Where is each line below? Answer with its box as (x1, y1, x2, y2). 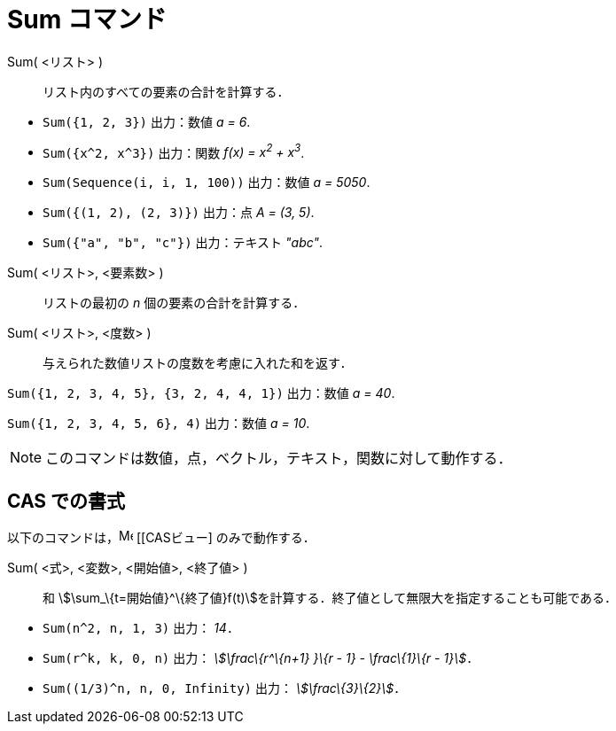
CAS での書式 (7, 489, 126, 512)
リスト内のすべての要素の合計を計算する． (43, 83, 290, 99)
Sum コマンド (7, 4, 167, 35)
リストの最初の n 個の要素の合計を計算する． (43, 295, 306, 311)
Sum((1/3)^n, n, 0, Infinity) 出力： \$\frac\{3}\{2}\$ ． (43, 680, 407, 696)
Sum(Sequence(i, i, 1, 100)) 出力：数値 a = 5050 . (43, 175, 370, 191)
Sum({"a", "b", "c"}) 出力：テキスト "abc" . (43, 235, 324, 251)
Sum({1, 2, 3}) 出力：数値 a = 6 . (43, 113, 251, 129)
